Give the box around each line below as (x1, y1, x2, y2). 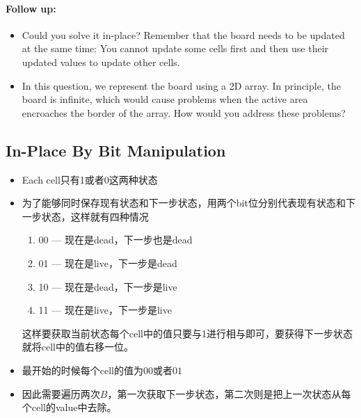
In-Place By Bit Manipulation (6, 139, 226, 161)
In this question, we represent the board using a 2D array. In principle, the (22, 78, 341, 93)
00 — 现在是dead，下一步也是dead (38, 232, 193, 247)
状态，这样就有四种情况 (41, 209, 149, 223)
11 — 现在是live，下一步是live (38, 303, 172, 317)
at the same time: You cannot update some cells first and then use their (22, 41, 329, 56)
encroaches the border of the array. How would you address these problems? (22, 105, 346, 120)
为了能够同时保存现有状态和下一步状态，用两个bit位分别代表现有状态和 (22, 195, 346, 210)
